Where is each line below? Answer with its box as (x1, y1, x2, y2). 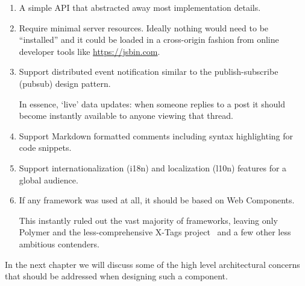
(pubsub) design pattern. (19, 77, 111, 89)
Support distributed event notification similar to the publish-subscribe (19, 65, 278, 78)
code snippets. (19, 141, 72, 154)
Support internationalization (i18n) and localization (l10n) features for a (19, 161, 287, 174)
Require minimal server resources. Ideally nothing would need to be (19, 21, 269, 34)
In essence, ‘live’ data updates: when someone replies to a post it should (19, 97, 285, 110)
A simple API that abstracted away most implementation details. (19, 1, 261, 13)
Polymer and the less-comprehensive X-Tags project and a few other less (19, 226, 291, 238)
